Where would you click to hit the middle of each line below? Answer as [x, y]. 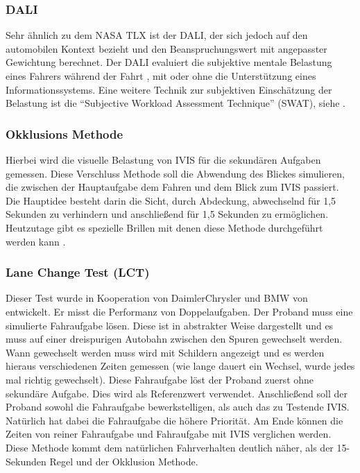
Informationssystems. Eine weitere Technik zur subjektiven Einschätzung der [169, 89]
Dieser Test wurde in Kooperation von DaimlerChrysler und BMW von [157, 298]
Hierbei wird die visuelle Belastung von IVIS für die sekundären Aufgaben [163, 160]
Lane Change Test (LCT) [78, 272]
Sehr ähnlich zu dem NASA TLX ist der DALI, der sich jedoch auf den [157, 35]
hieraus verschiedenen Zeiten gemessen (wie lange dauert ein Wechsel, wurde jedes [180, 366]
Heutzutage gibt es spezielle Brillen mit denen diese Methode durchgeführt [164, 227]
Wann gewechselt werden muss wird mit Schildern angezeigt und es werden [165, 352]
